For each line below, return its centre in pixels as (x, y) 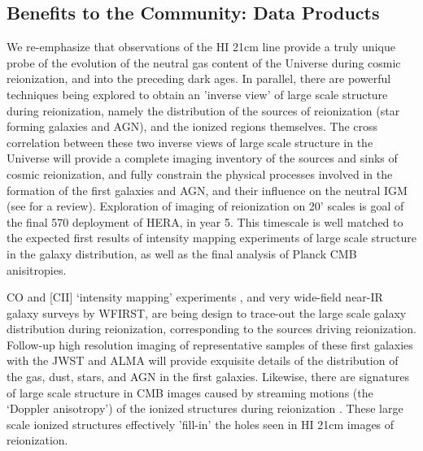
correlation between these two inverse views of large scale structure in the (190, 142)
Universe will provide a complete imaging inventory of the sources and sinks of (202, 158)
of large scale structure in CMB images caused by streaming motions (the (190, 392)
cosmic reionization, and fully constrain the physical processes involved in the (200, 173)
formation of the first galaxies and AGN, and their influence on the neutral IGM (207, 190)
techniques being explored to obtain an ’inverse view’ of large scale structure (197, 94)
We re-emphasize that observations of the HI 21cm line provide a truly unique (201, 47)
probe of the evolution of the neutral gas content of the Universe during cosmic (204, 62)
